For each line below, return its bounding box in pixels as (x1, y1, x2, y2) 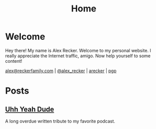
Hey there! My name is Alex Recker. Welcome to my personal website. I (5, 47, 151, 53)
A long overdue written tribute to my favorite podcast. (5, 118, 116, 124)
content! (5, 58, 22, 64)
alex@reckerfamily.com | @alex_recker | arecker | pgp (5, 68, 117, 74)
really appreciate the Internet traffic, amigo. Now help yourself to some (5, 53, 151, 59)
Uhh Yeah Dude (5, 105, 54, 114)
